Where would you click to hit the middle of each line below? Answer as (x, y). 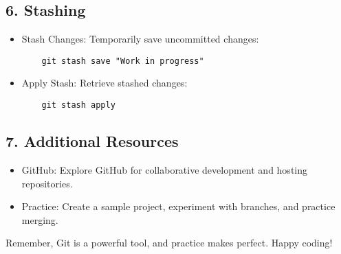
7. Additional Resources (92, 141)
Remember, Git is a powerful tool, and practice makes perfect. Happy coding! (169, 243)
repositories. (47, 183)
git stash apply (78, 105)
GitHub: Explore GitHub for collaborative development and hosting (165, 169)
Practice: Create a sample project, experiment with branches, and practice (178, 206)
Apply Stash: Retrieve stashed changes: (104, 83)
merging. (40, 219)
